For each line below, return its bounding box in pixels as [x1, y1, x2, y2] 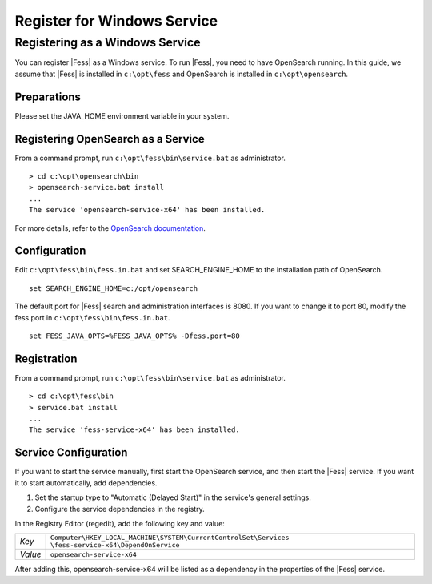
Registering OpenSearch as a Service [14, 132, 205, 146]
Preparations [14, 90, 82, 103]
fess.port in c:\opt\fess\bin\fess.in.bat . [14, 312, 170, 322]
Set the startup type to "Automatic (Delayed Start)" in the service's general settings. [34, 493, 311, 502]
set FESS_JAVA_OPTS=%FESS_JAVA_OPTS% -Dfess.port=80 [29, 332, 240, 340]
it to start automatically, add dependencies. [14, 477, 158, 488]
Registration [14, 352, 78, 365]
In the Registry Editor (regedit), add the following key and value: [14, 518, 226, 528]
